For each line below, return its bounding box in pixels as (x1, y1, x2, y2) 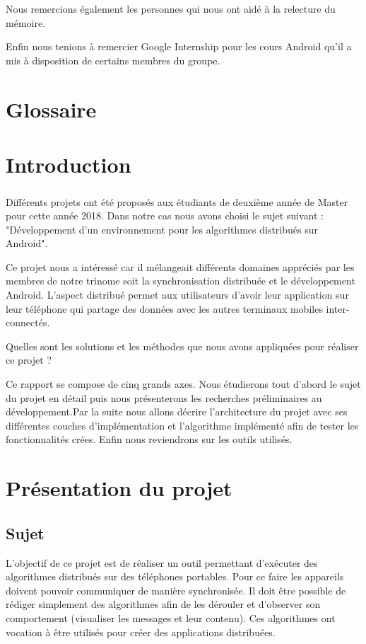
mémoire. (6, 15, 46, 30)
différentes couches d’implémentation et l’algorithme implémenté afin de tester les (6, 418, 359, 432)
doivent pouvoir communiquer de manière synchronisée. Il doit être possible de (6, 582, 346, 597)
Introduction (6, 149, 131, 178)
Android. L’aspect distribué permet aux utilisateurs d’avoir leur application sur (6, 287, 349, 302)
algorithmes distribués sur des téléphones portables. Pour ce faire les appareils (6, 569, 344, 584)
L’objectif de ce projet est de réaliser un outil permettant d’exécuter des (6, 555, 318, 570)
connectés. (6, 315, 50, 330)
